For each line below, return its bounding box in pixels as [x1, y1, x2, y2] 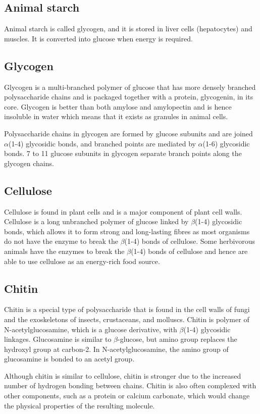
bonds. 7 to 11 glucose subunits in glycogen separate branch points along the [4, 148, 242, 159]
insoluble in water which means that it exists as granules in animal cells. [4, 111, 228, 122]
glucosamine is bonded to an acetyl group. [4, 353, 135, 364]
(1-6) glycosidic [202, 138, 250, 148]
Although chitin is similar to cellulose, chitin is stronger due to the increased [4, 370, 241, 381]
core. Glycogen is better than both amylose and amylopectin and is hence [4, 101, 232, 112]
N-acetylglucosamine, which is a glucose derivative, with [4, 324, 177, 334]
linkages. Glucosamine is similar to [4, 334, 112, 344]
